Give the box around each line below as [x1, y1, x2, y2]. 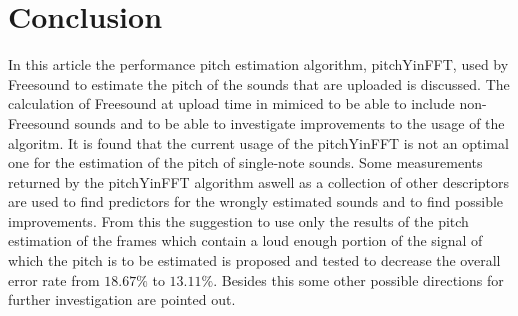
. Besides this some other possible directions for [213, 269, 504, 290]
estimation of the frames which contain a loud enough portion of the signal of [8, 230, 483, 251]
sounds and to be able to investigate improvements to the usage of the [74, 112, 505, 133]
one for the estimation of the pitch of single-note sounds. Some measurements [8, 152, 483, 173]
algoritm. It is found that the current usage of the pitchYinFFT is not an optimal [8, 132, 509, 153]
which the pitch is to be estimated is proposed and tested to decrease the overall [8, 250, 501, 271]
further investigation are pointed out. [8, 289, 236, 310]
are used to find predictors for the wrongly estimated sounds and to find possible [8, 191, 504, 212]
